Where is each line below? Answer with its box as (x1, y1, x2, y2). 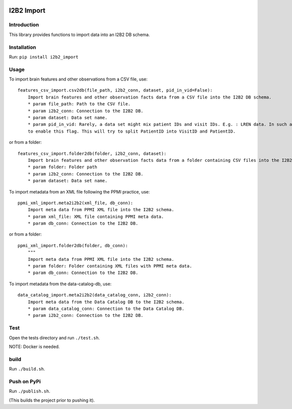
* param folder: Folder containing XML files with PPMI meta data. (27, 263, 192, 269)
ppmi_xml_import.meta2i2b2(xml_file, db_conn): (18, 200, 133, 206)
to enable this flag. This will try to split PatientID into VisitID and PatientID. (27, 128, 236, 134)
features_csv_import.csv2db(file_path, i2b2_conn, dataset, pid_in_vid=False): (18, 88, 213, 93)
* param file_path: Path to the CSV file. (27, 101, 131, 107)
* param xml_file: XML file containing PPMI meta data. (27, 214, 164, 219)
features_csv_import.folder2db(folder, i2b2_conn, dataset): (18, 151, 166, 156)
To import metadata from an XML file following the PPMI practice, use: (9, 189, 150, 195)
